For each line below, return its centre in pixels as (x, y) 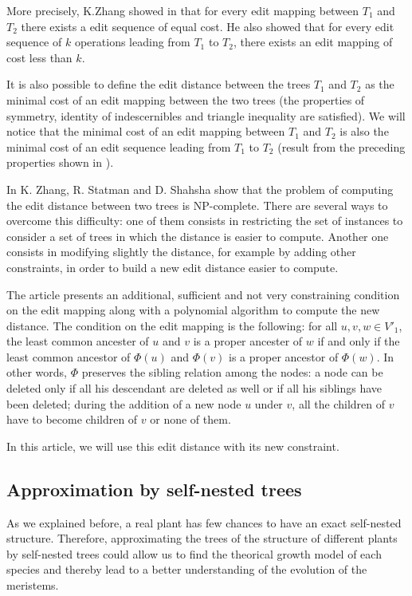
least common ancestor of (69, 356)
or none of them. (190, 419)
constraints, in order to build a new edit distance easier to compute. (173, 267)
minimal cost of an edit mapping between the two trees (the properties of (186, 99)
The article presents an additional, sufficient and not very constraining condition (203, 294)
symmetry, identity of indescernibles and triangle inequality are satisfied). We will (206, 115)
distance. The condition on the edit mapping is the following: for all (172, 325)
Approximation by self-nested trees (154, 489)
